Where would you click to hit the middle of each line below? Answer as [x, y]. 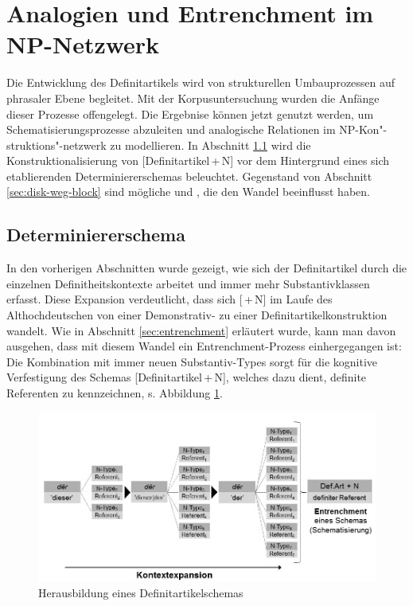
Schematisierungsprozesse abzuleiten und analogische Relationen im [171, 129]
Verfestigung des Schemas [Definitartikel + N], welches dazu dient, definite [187, 377]
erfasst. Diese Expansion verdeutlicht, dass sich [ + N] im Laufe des [169, 299]
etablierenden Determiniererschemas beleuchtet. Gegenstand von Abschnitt [189, 176]
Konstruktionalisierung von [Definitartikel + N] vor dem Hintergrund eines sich [198, 160]
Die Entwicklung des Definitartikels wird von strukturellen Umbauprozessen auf [201, 82]
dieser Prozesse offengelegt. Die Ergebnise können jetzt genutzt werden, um [190, 113]
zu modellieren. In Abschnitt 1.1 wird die [210, 145]
